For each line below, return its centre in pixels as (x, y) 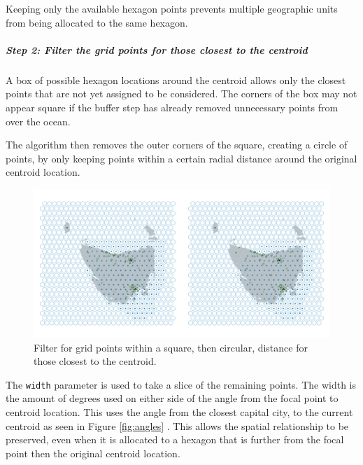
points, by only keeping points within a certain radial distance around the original (181, 158)
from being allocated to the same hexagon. (97, 22)
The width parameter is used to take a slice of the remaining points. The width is (181, 384)
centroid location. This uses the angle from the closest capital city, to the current (179, 411)
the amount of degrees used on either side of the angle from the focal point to (172, 398)
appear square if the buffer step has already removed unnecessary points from (172, 107)
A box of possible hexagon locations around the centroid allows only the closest (176, 79)
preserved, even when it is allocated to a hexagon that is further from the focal (175, 439)
